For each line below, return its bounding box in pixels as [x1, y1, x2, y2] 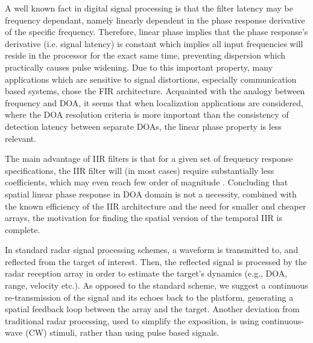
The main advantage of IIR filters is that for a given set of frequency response [5, 152, 293, 165]
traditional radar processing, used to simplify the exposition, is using [5, 314, 259, 327]
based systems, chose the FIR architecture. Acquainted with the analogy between [5, 85, 305, 97]
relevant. [5, 132, 37, 144]
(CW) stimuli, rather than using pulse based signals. [25, 326, 220, 339]
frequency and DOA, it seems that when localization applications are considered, [5, 96, 303, 109]
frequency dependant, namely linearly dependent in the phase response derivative [5, 13, 305, 26]
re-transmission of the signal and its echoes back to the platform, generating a [5, 290, 294, 303]
